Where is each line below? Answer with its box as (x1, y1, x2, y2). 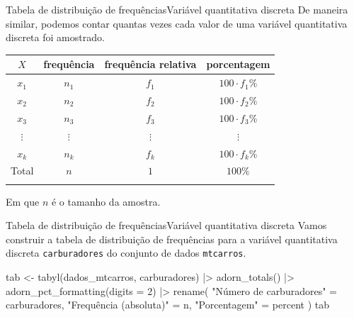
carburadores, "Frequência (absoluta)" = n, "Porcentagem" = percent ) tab (6, 297, 330, 312)
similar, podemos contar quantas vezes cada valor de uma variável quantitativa (6, 16, 348, 30)
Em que (6, 194, 40, 208)
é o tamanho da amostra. (51, 194, 161, 208)
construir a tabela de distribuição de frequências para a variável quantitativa (6, 231, 338, 246)
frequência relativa (104, 57, 197, 72)
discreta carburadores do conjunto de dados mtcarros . (6, 245, 246, 260)
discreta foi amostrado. (6, 30, 105, 45)
